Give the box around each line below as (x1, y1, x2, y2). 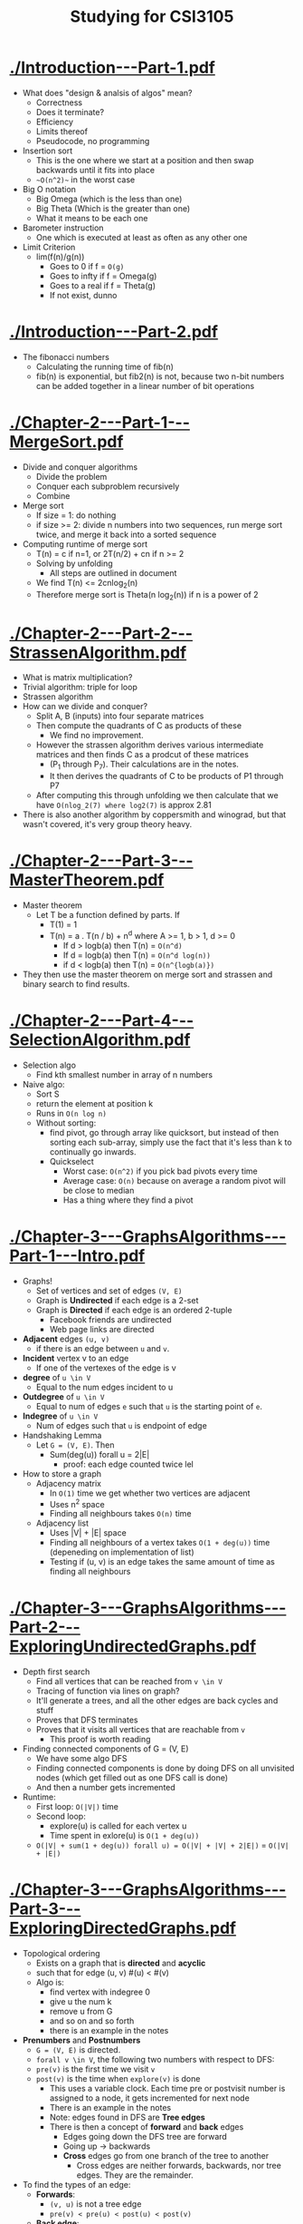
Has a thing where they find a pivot (62, 1195, 194, 1205)
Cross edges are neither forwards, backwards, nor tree (76, 2161, 282, 2171)
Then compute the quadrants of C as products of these (35, 720, 242, 731)
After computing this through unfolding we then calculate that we (35, 790, 279, 801)
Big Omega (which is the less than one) (35, 193, 183, 204)
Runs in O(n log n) (35, 1107, 107, 1118)
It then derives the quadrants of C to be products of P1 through (49, 771, 284, 782)
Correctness (35, 97, 83, 108)
